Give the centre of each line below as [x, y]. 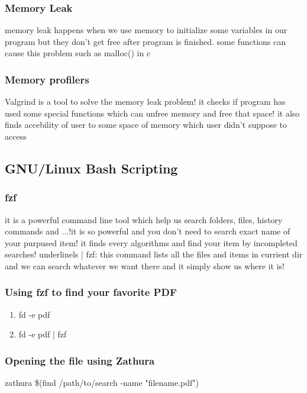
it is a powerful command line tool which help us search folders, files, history [144, 219]
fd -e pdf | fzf [43, 334]
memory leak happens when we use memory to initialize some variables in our [146, 30]
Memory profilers [47, 79]
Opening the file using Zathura [80, 360]
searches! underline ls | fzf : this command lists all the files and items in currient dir [154, 254]
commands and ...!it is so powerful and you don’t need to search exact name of [148, 231]
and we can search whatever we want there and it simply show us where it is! [145, 265]
